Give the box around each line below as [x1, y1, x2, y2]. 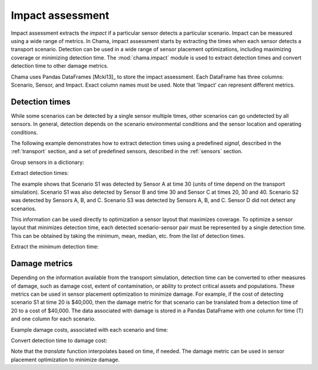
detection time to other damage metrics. [11, 62, 109, 70]
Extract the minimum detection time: [11, 243, 99, 250]
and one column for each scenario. [11, 315, 96, 322]
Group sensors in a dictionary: [11, 158, 85, 166]
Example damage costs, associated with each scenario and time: [11, 326, 168, 333]
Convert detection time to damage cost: [11, 336, 108, 344]
